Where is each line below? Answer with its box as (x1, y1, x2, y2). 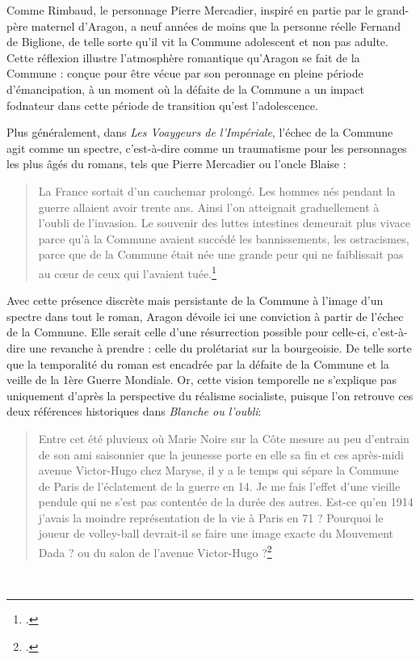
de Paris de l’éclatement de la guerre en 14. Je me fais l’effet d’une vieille (38, 477, 401, 494)
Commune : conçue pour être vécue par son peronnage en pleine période (6, 65, 363, 82)
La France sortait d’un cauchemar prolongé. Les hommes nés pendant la (38, 182, 396, 199)
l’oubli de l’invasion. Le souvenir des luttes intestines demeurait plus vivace (38, 214, 410, 231)
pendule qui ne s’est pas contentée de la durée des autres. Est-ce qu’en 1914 (38, 493, 414, 510)
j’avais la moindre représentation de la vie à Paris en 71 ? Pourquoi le (38, 509, 384, 526)
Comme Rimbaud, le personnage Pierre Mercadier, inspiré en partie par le (6, 2, 373, 18)
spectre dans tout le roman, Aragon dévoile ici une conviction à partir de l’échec (6, 307, 404, 324)
